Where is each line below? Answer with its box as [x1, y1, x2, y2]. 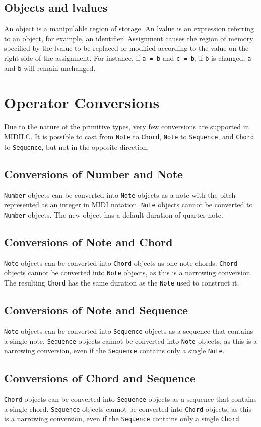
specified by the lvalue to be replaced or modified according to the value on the [4, 43, 249, 53]
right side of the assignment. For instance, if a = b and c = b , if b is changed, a [4, 52, 251, 63]
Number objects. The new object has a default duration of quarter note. [4, 209, 223, 220]
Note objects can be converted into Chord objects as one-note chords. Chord [4, 257, 238, 268]
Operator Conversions [4, 92, 160, 113]
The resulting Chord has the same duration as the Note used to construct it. [4, 277, 239, 288]
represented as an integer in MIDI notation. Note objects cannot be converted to [4, 199, 253, 210]
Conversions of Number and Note [4, 166, 183, 181]
